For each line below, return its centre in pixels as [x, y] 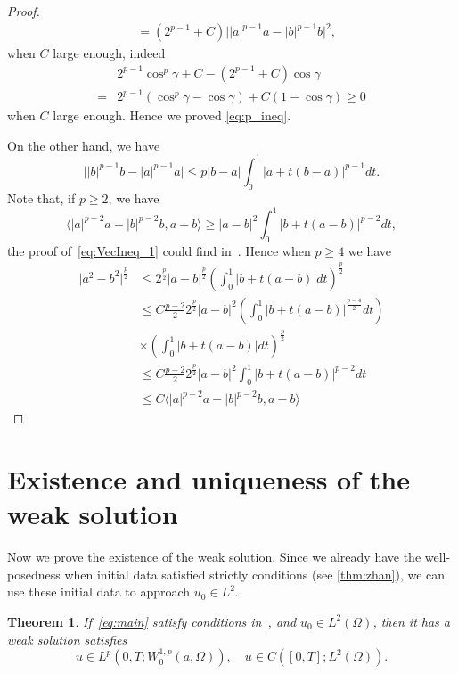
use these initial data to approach [99, 592]
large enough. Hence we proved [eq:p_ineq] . [172, 115]
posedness [34, 574]
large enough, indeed [109, 53]
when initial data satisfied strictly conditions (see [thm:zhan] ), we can [255, 574]
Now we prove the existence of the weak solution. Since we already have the [214, 557]
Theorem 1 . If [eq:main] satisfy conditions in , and [152, 621]
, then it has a [411, 621]
